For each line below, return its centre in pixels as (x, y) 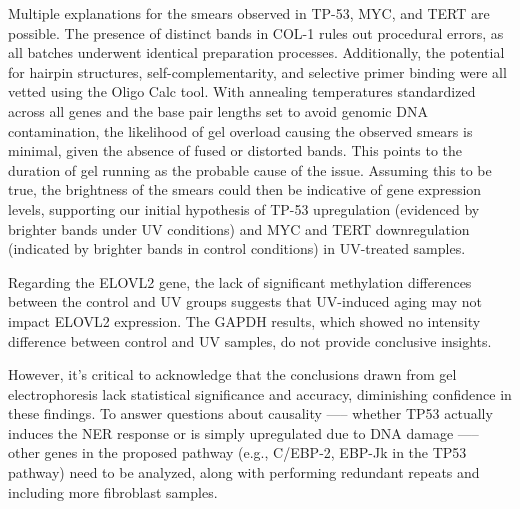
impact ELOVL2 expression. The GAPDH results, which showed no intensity (244, 320)
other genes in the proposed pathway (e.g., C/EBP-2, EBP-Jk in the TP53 (237, 452)
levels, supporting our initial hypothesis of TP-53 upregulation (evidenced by (244, 208)
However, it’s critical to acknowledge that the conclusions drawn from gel (232, 374)
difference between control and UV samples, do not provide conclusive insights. (250, 340)
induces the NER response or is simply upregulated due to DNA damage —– (243, 432)
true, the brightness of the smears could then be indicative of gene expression (245, 189)
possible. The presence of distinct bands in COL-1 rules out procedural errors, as (256, 32)
